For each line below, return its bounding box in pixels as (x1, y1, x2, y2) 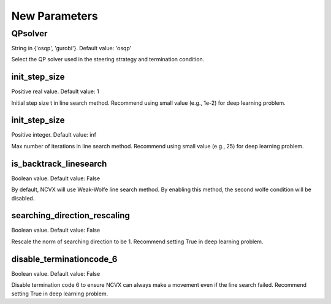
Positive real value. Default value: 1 (11, 88, 99, 95)
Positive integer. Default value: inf (11, 131, 96, 139)
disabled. (11, 194, 35, 202)
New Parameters (11, 9, 98, 23)
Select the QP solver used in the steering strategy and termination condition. (11, 56, 205, 63)
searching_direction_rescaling (11, 210, 130, 221)
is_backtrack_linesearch (11, 158, 107, 169)
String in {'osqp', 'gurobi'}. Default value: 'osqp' (11, 44, 132, 51)
